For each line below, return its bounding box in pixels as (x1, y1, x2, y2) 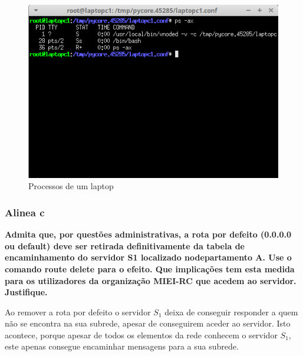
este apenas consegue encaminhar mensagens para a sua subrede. (5, 340, 239, 352)
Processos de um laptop (28, 180, 114, 192)
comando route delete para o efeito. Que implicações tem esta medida (5, 262, 295, 275)
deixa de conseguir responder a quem (164, 305, 298, 318)
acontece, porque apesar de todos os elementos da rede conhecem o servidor (5, 328, 278, 341)
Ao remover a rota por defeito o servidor (5, 305, 151, 318)
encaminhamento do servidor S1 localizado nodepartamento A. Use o (5, 251, 292, 263)
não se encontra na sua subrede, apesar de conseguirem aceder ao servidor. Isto (5, 317, 291, 329)
